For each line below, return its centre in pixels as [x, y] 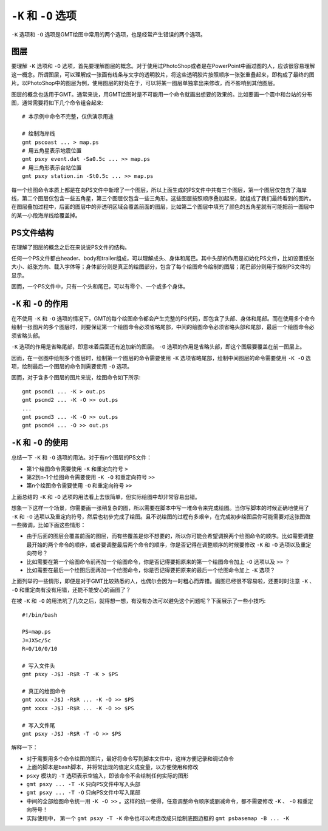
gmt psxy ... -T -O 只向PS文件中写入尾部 [84, 793]
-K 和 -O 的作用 [40, 304]
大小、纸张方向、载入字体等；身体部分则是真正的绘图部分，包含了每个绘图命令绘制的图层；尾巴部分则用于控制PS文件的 [161, 266]
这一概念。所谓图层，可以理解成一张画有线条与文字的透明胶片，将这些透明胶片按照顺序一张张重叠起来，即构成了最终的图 [163, 74]
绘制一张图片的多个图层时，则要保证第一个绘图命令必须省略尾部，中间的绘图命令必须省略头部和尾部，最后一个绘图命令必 [163, 327]
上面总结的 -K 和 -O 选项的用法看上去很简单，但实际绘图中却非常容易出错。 [106, 497]
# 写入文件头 [39, 666]
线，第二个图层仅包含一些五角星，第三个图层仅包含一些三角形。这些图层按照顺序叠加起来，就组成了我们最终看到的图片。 [163, 198]
